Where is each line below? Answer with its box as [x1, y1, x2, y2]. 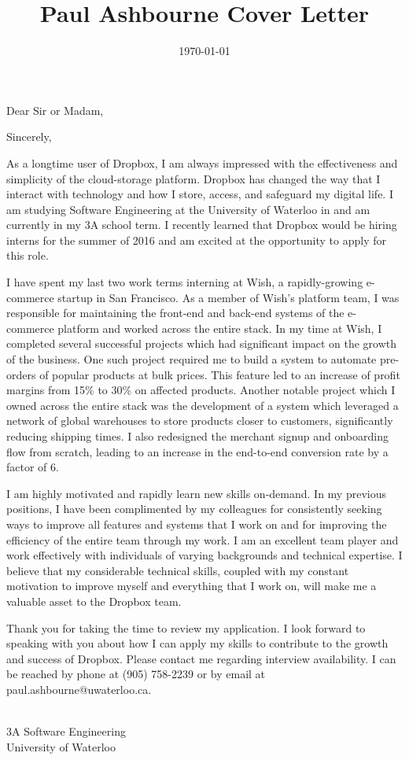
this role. [6, 247, 49, 264]
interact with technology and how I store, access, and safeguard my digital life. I [6, 186, 393, 202]
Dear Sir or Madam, [6, 101, 104, 118]
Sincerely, [6, 128, 52, 145]
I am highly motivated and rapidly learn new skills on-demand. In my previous [6, 485, 386, 501]
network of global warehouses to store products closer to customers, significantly [6, 412, 393, 429]
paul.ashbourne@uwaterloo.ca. [6, 681, 152, 697]
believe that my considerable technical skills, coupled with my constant [6, 562, 349, 578]
